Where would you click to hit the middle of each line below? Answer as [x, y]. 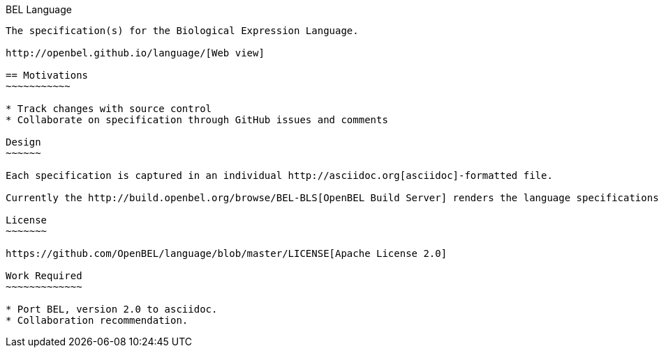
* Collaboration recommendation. [97, 320]
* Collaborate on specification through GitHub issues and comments [197, 120]
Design [23, 142]
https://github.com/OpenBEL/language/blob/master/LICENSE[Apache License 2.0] [227, 253]
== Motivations [47, 75]
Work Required [44, 276]
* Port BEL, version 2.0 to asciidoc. [112, 309]
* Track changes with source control [109, 109]
